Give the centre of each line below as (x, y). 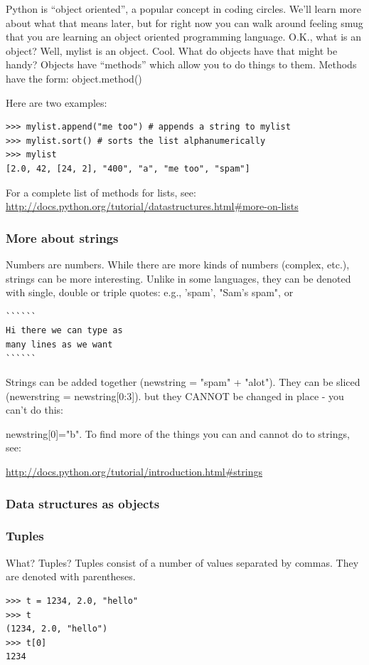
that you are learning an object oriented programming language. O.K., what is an (184, 37)
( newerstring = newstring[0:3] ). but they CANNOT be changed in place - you (175, 396)
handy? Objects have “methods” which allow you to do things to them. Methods (181, 64)
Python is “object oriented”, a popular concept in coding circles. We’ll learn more (183, 9)
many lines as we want (59, 344)
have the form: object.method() (74, 78)
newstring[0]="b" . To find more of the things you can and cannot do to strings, (178, 433)
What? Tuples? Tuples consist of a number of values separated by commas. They (182, 562)
